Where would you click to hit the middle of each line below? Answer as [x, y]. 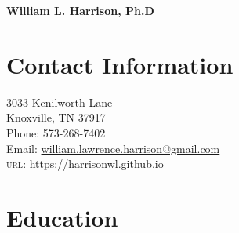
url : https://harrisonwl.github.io [85, 164]
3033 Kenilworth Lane [60, 102]
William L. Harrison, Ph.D [80, 10]
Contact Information [120, 64]
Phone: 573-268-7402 [56, 132]
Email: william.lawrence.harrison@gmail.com [113, 148]
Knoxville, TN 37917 [56, 117]
